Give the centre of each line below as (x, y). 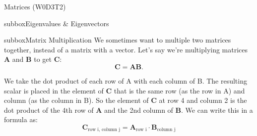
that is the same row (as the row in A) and (179, 90)
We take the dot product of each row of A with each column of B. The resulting (126, 80)
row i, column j (104, 130)
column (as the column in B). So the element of (76, 100)
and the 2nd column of (139, 110)
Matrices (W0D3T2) (35, 6)
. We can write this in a (217, 110)
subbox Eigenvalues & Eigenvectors (57, 23)
